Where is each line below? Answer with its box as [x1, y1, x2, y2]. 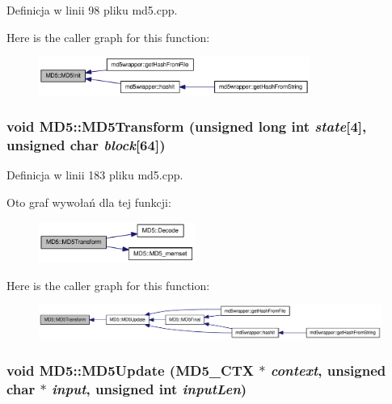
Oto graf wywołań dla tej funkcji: [6, 194, 171, 211]
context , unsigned [270, 360, 386, 381]
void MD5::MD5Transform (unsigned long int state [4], [6, 116, 367, 137]
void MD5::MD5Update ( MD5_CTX [6, 360, 254, 381]
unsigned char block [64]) [6, 135, 166, 155]
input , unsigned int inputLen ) [51, 379, 247, 399]
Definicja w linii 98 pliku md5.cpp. [6, 2, 178, 18]
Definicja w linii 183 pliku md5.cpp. [6, 166, 183, 183]
